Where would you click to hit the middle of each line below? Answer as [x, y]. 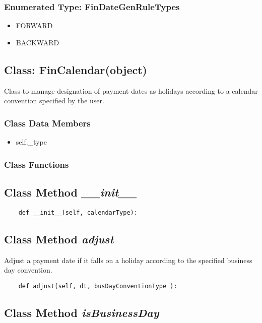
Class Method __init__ [71, 192]
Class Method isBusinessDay [82, 312]
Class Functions [37, 164]
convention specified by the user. [54, 101]
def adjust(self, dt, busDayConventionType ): [98, 286]
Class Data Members [47, 123]
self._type [31, 142]
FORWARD [34, 25]
